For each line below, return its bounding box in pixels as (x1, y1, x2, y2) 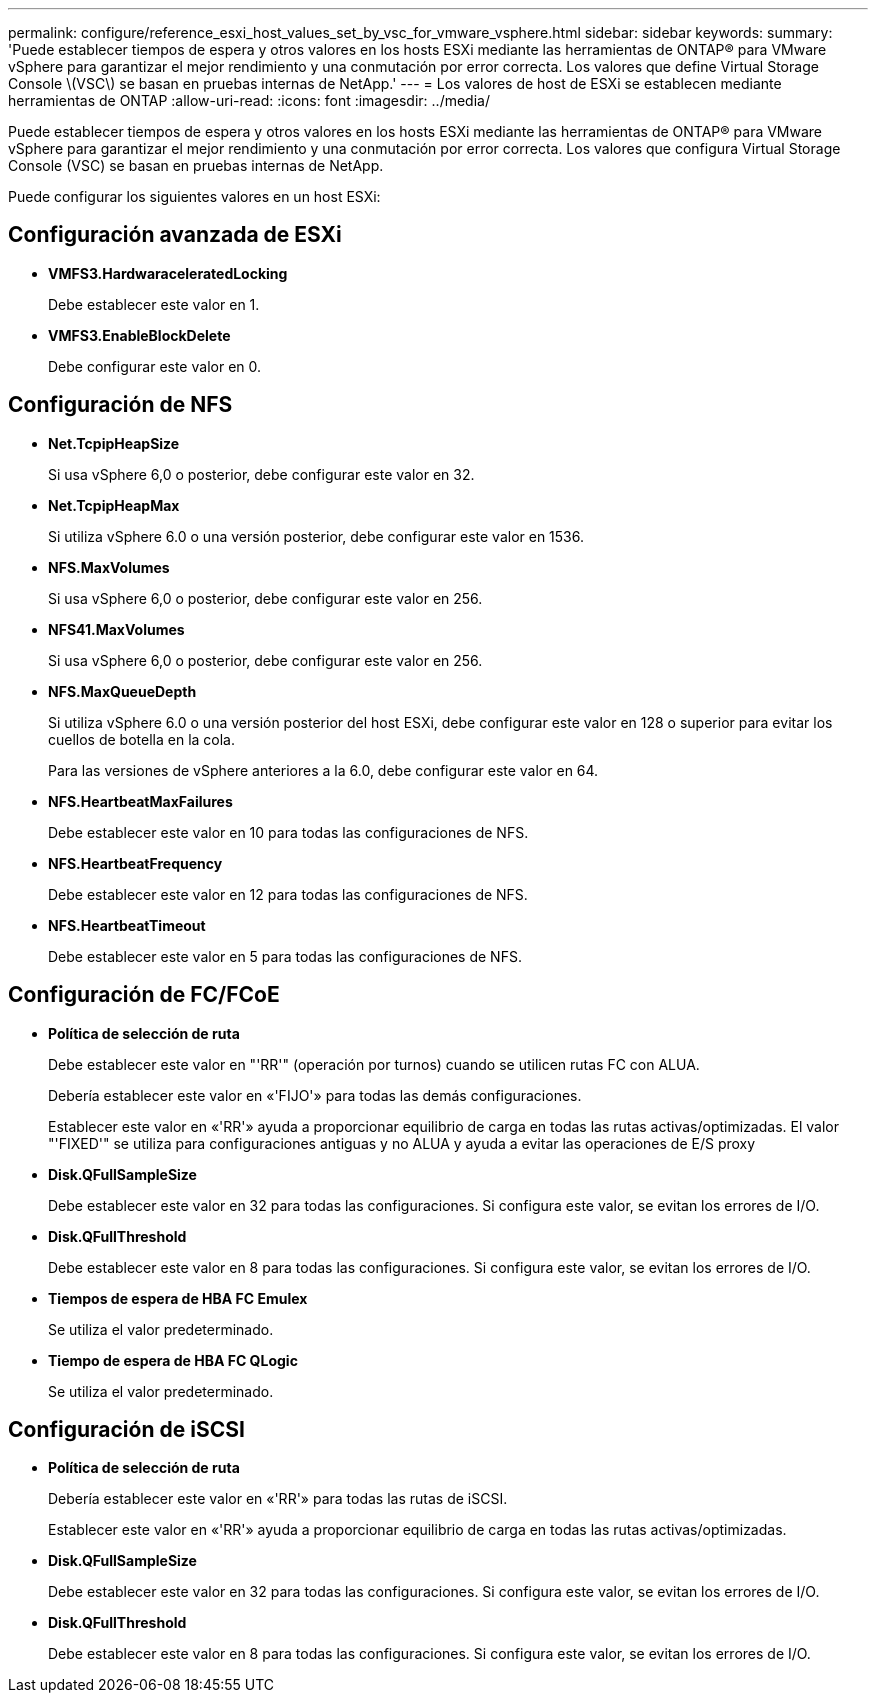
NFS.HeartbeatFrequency (48, 854, 223, 872)
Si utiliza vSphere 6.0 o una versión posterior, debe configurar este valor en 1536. (48, 527, 584, 545)
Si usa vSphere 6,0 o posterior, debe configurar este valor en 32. (48, 465, 475, 483)
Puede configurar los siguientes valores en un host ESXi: (8, 188, 381, 205)
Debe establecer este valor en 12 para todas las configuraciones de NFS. (48, 885, 528, 903)
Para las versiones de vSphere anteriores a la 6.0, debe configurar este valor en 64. (48, 761, 599, 779)
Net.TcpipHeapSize (48, 434, 180, 452)
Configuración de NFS (8, 392, 233, 418)
